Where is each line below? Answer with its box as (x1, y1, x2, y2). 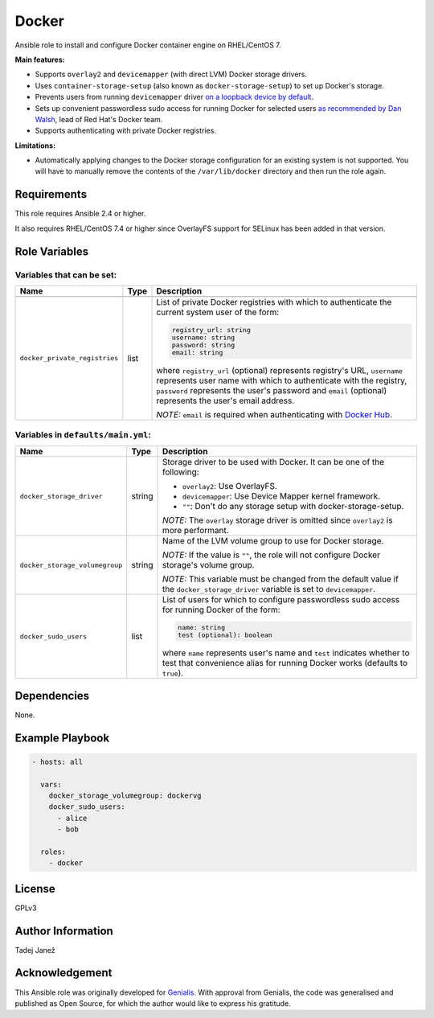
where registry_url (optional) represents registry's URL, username (156, 364, 403, 376)
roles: (40, 847, 67, 856)
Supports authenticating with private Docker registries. (35, 125, 217, 136)
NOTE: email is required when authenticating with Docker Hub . (156, 408, 393, 420)
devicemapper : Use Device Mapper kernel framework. (182, 491, 381, 502)
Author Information (14, 924, 114, 938)
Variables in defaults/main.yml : (14, 429, 152, 441)
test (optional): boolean (178, 631, 272, 639)
